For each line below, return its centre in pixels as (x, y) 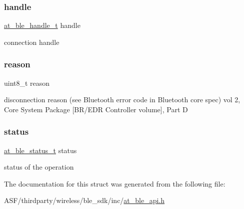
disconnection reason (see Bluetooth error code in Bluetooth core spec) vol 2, (122, 100)
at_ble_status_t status (40, 150)
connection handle (32, 42)
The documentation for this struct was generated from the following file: (115, 183)
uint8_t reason (27, 83)
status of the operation (39, 167)
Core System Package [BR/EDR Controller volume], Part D (96, 109)
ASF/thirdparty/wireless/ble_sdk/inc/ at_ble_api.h (84, 200)
